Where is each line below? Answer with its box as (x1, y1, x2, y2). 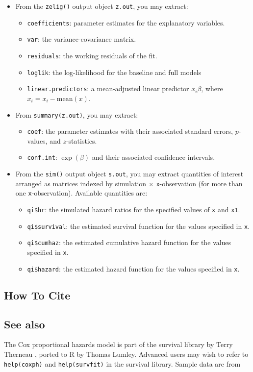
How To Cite (4, 287, 71, 302)
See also (4, 316, 45, 331)
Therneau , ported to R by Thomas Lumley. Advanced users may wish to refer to (4, 348, 249, 359)
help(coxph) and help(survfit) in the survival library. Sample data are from (4, 358, 241, 369)
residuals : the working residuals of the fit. (27, 50, 157, 60)
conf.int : (27, 152, 57, 162)
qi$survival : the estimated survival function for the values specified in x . (27, 221, 250, 231)
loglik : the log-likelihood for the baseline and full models (27, 67, 202, 77)
